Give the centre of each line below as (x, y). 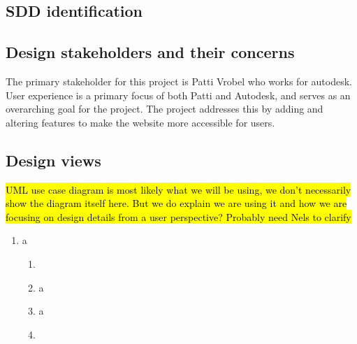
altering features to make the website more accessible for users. (140, 122)
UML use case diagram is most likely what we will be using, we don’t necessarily (178, 189)
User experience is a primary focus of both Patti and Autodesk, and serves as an (178, 95)
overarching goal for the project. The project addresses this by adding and (165, 109)
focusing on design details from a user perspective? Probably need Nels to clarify (178, 216)
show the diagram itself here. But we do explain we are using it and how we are (176, 203)
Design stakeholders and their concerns (150, 52)
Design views (53, 160)
